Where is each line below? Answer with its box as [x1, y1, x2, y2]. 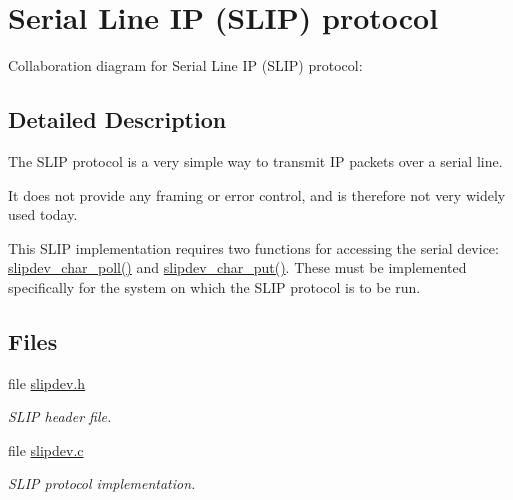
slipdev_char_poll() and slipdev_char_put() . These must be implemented [8, 257, 467, 278]
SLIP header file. [8, 406, 112, 427]
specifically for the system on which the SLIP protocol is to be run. [8, 276, 421, 297]
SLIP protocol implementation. [8, 473, 196, 494]
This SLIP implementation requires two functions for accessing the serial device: [8, 237, 499, 258]
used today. [8, 204, 78, 225]
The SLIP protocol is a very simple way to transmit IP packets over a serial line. [8, 150, 503, 171]
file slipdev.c [8, 439, 84, 460]
